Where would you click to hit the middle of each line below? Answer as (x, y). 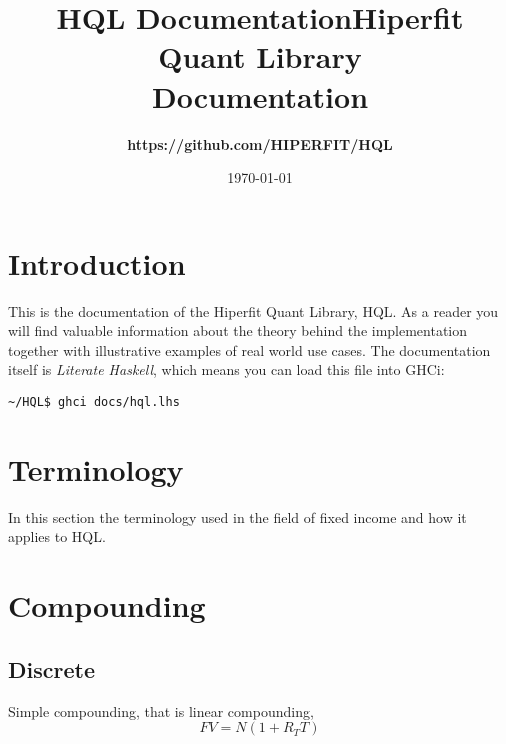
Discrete (51, 668)
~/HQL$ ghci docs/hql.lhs (94, 402)
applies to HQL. (57, 536)
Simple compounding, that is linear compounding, (161, 710)
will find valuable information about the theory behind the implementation (238, 330)
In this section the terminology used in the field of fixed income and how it (237, 516)
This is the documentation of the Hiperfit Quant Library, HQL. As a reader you (253, 310)
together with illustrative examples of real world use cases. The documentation (249, 349)
